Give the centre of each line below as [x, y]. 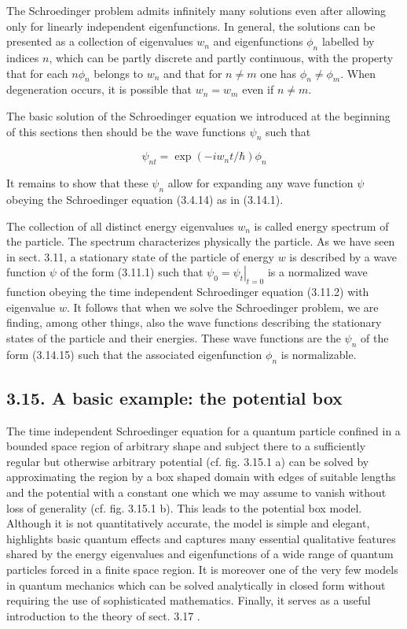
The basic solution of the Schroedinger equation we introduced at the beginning [198, 115]
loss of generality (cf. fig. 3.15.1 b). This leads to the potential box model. [184, 507]
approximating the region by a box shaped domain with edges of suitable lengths [201, 477]
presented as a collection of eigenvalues [100, 41]
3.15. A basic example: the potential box [174, 397]
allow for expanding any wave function [260, 183]
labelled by [348, 41]
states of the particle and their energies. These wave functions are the [174, 337]
